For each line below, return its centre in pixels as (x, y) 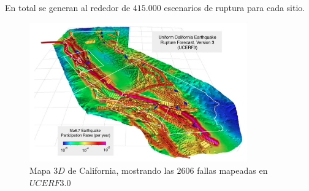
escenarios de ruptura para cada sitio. (235, 7)
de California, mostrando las (121, 170)
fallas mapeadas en (232, 170)
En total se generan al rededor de (68, 7)
